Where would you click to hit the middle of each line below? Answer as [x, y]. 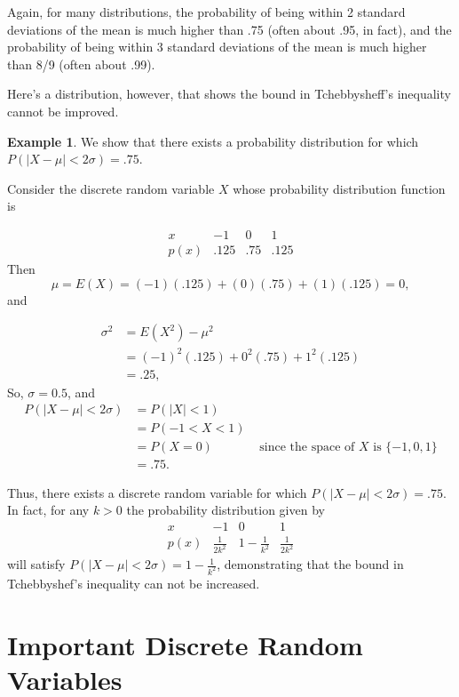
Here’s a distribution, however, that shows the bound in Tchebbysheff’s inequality [229, 94]
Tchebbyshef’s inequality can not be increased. [134, 584]
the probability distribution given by [226, 510]
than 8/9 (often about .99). [81, 64]
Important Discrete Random [185, 644]
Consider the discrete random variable [111, 188]
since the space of [307, 448]
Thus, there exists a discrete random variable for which [157, 492]
